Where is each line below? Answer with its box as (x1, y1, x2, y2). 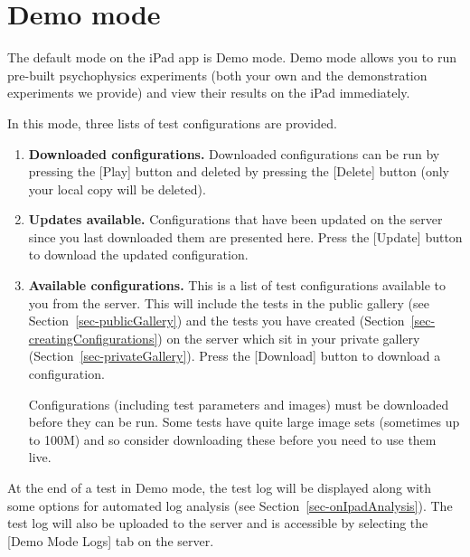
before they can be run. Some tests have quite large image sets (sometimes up (28, 412, 460, 431)
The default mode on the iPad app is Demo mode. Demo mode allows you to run (7, 48, 456, 67)
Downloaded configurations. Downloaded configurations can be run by (28, 144, 440, 163)
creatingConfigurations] (28, 328, 158, 347)
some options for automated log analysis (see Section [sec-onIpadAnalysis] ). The (7, 496, 453, 515)
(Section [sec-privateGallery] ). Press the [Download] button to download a (28, 346, 441, 365)
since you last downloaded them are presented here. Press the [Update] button (28, 227, 463, 246)
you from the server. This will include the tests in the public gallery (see (28, 293, 429, 312)
